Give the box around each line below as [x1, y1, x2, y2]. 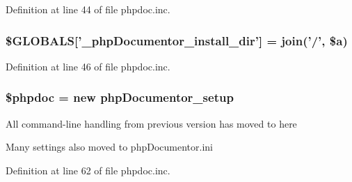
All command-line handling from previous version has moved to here [6, 116, 297, 130]
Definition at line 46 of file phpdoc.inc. [6, 59, 170, 73]
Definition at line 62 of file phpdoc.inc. [6, 162, 170, 177]
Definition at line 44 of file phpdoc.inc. [6, 2, 170, 16]
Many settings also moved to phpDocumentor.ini [6, 139, 213, 154]
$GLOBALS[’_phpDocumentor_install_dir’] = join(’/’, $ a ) [6, 31, 348, 49]
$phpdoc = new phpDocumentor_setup [6, 89, 234, 106]
